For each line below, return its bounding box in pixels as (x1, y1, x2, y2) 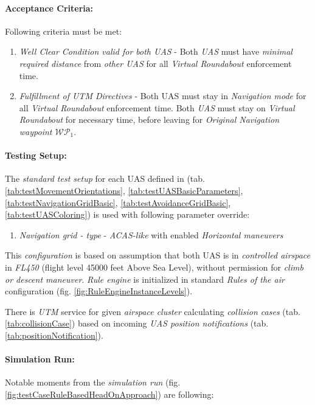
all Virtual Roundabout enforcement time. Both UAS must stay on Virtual (19, 101, 295, 114)
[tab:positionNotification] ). (5, 328, 103, 341)
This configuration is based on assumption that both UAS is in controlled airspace (5, 249, 311, 261)
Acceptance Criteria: (5, 1, 94, 14)
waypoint (19, 125, 52, 137)
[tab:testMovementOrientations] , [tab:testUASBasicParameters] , (5, 184, 243, 196)
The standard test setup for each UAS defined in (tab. (5, 172, 205, 185)
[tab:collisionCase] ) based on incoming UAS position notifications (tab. (5, 317, 269, 330)
